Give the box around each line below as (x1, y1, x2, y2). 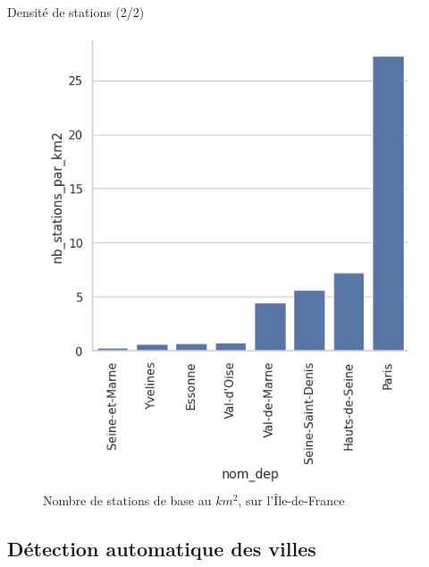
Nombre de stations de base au (43, 491, 212, 510)
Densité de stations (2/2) (7, 3, 145, 21)
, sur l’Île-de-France (238, 491, 345, 510)
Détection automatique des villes (7, 535, 316, 563)
